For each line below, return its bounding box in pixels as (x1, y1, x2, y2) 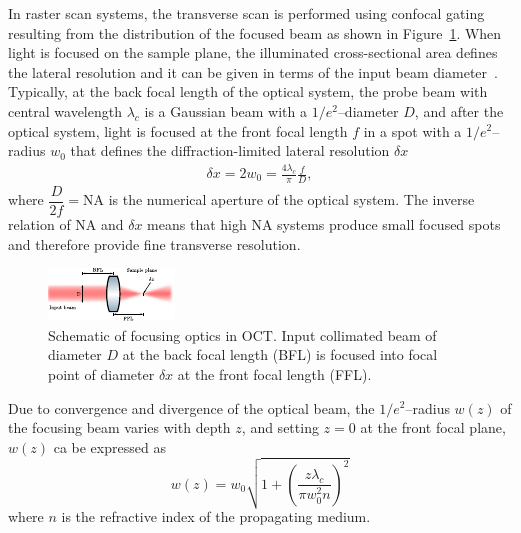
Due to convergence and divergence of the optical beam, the (8, 397, 375, 418)
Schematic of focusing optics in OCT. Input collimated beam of (48, 324, 437, 345)
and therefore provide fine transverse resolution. (8, 233, 301, 254)
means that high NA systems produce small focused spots (147, 213, 501, 234)
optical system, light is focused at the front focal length (8, 120, 348, 141)
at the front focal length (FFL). (177, 363, 372, 384)
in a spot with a (363, 120, 462, 141)
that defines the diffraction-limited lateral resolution (70, 140, 390, 161)
